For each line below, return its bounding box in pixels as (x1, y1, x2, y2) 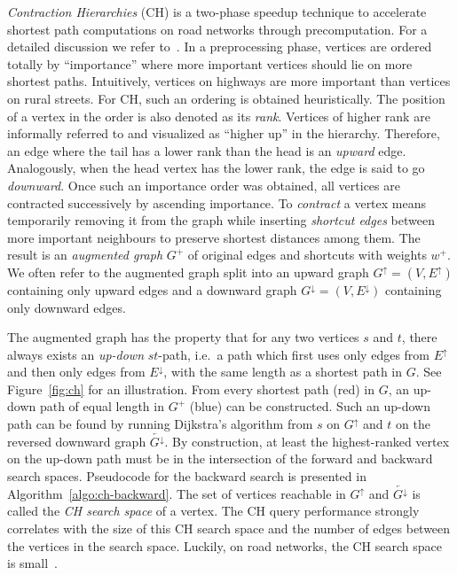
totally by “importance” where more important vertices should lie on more (7, 54, 413, 73)
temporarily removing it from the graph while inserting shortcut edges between (7, 211, 435, 229)
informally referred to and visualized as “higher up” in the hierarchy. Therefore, (7, 124, 440, 143)
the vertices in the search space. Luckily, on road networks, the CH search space (7, 536, 442, 555)
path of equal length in (39, 397, 164, 416)
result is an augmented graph (7, 245, 163, 264)
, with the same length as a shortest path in (163, 362, 403, 381)
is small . (7, 554, 58, 572)
